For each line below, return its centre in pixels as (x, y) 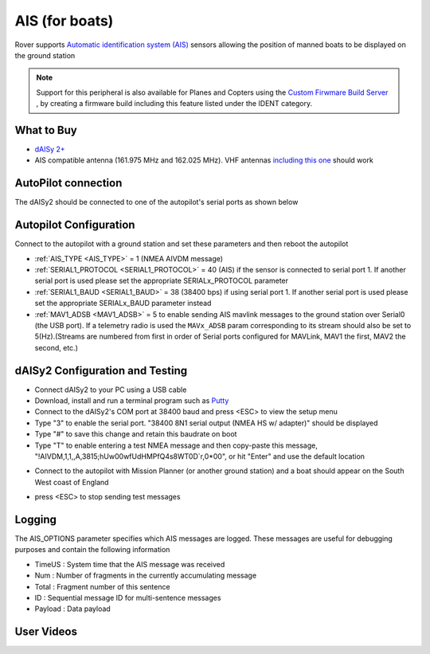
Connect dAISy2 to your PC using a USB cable (111, 390)
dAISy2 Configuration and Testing (101, 370)
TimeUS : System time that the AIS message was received (130, 564)
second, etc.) (57, 347)
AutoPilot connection (68, 183)
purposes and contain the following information (92, 550)
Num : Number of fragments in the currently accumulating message (146, 576)
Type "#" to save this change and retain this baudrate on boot (136, 434)
